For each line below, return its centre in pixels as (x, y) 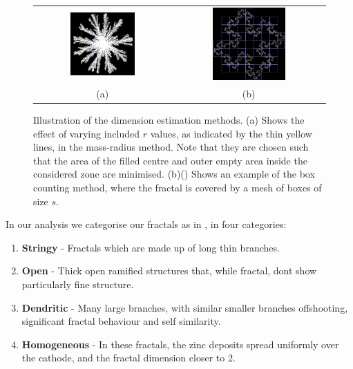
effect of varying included (87, 133)
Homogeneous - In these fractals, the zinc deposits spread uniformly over (180, 344)
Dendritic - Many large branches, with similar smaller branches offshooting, (185, 307)
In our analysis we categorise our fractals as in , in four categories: (146, 224)
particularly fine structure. (78, 284)
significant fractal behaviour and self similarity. (121, 321)
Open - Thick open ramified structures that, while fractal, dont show (169, 271)
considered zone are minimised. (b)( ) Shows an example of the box (174, 174)
